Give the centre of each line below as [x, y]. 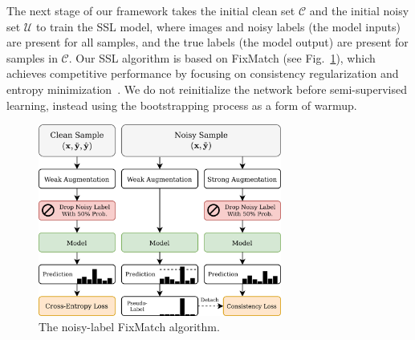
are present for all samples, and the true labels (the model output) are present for [207, 42]
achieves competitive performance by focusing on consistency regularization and [203, 73]
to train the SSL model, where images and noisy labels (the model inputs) [218, 26]
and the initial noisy [359, 10]
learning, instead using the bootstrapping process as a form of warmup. [182, 105]
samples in [32, 57]
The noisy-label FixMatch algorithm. [129, 327]
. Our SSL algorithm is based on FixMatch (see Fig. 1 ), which [222, 57]
